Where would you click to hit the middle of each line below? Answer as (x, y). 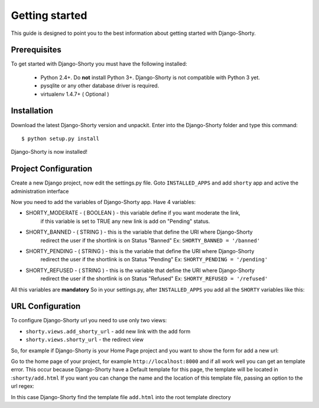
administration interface (40, 191)
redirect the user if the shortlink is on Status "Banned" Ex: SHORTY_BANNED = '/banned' (150, 240)
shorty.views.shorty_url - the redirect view (85, 339)
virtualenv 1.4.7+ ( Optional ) (75, 94)
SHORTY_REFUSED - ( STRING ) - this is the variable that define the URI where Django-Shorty (140, 270)
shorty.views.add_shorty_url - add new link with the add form (108, 331)
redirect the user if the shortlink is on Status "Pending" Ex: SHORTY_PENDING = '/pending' (154, 260)
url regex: (23, 386)
